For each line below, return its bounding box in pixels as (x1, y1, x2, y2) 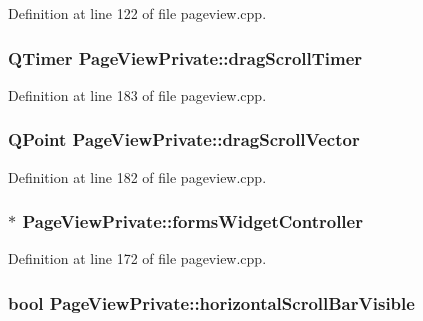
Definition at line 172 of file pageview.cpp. (8, 248, 267, 269)
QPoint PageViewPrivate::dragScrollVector (8, 127, 360, 152)
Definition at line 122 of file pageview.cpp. (8, 3, 267, 23)
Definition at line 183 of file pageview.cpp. (8, 84, 267, 105)
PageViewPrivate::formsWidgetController (22, 209, 363, 234)
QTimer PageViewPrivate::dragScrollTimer (8, 45, 363, 70)
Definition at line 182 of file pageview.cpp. (8, 166, 267, 187)
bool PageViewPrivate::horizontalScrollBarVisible (8, 290, 415, 315)
